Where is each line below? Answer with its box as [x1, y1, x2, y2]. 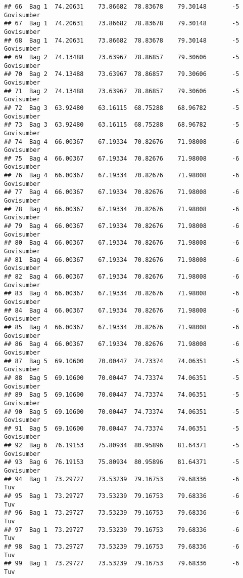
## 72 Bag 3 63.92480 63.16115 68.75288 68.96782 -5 [4, 104, 239, 111]
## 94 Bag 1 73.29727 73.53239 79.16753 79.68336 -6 [4, 475, 239, 483]
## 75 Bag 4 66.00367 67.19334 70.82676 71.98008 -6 [4, 155, 239, 162]
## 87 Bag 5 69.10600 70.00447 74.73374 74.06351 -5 [4, 357, 239, 365]
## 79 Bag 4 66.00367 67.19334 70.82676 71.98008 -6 [4, 222, 239, 230]
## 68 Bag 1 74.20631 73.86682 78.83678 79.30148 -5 [4, 36, 239, 44]
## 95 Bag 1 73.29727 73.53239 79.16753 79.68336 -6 [4, 492, 239, 500]
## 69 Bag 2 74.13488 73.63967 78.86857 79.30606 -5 [4, 53, 239, 61]
